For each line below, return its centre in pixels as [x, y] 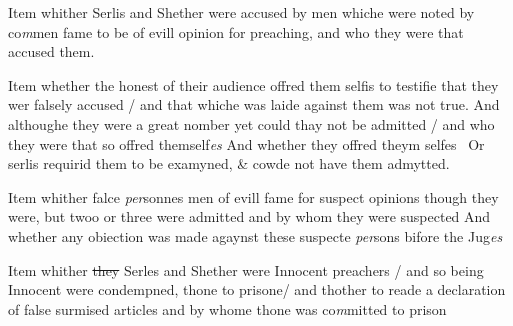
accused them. [51, 51]
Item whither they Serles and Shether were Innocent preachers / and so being [246, 269]
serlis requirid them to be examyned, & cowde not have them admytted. [229, 163]
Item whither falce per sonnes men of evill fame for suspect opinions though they [253, 196]
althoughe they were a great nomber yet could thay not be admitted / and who [251, 123]
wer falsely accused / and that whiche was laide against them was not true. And [254, 104]
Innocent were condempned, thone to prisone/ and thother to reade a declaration [257, 289]
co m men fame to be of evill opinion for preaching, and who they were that [236, 31]
